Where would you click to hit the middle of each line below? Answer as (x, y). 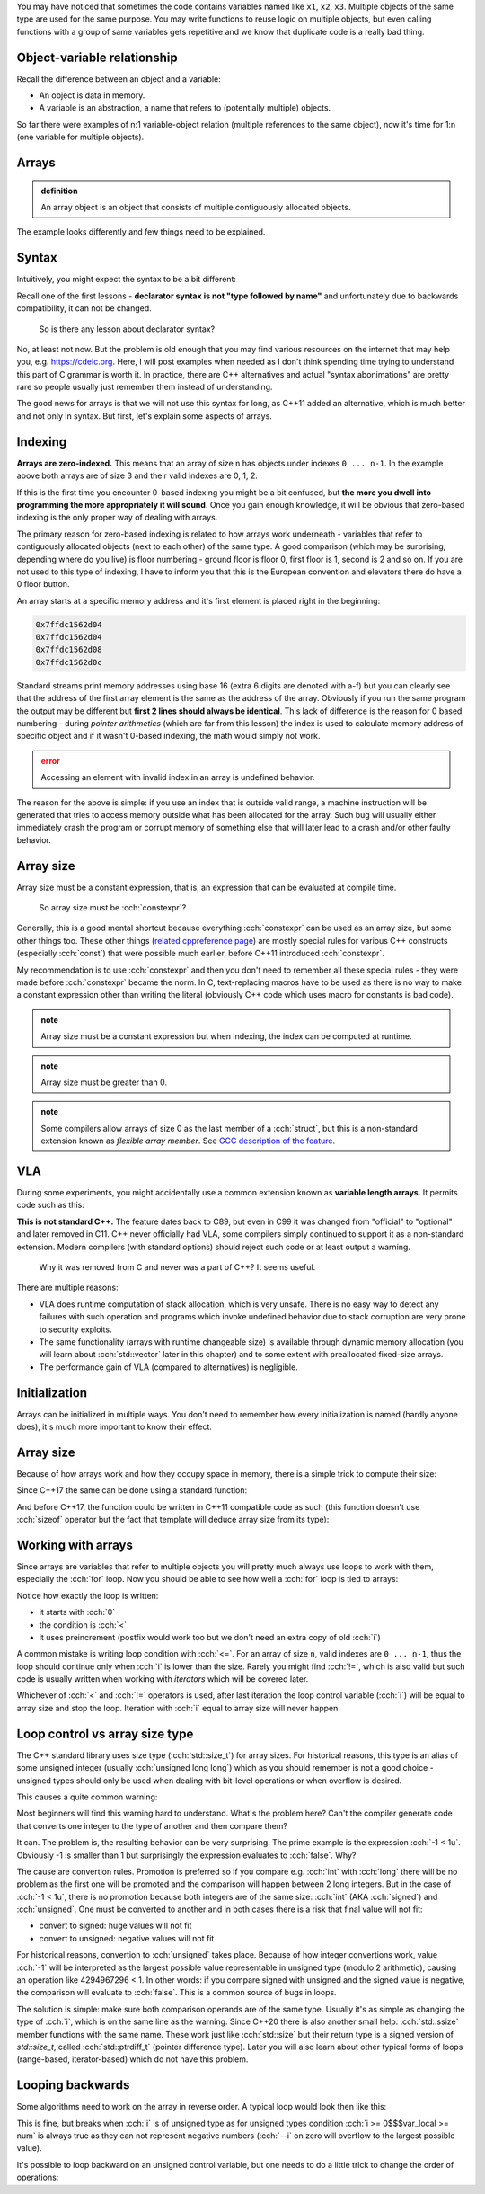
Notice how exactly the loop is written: (88, 1595)
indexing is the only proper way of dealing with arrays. (117, 518)
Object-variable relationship (97, 57)
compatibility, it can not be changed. (84, 308)
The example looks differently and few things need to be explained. (141, 232)
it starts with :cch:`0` (77, 1612)
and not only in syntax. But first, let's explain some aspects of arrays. (145, 416)
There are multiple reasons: (67, 1288)
